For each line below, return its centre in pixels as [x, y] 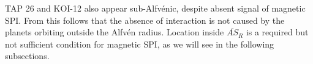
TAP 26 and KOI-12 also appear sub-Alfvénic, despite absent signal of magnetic [155, 8]
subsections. [27, 56]
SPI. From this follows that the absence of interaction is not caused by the [145, 20]
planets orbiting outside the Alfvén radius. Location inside [115, 32]
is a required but [277, 32]
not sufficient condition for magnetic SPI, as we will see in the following [140, 44]
